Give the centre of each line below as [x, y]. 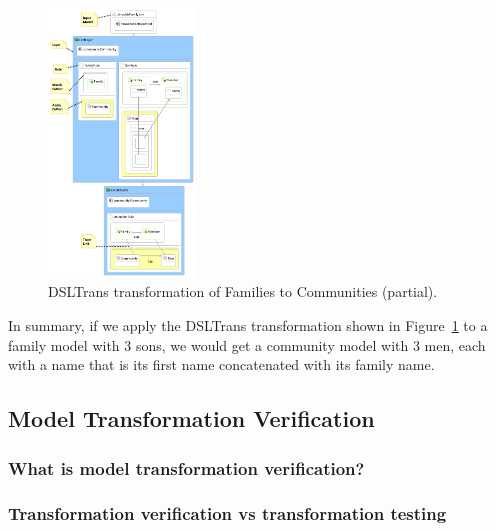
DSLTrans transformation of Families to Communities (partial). [243, 291]
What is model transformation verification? [186, 467]
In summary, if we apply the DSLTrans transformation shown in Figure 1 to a [248, 325]
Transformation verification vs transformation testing [227, 513]
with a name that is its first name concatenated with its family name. [221, 364]
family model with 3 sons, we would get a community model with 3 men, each [247, 344]
